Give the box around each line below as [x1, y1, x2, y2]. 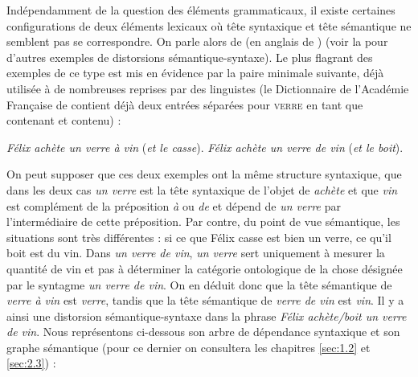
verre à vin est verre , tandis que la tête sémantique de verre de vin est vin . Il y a [6, 292, 404, 309]
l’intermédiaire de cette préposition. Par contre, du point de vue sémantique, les [6, 213, 400, 230]
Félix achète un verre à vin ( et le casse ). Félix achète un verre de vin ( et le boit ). [6, 138, 404, 155]
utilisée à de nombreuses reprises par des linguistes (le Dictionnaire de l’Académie [6, 80, 409, 96]
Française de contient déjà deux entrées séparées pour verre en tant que [6, 96, 363, 113]
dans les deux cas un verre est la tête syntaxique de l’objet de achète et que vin [6, 181, 398, 198]
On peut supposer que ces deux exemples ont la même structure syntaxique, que [6, 166, 402, 182]
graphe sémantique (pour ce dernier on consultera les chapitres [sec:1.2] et [6, 338, 371, 355]
